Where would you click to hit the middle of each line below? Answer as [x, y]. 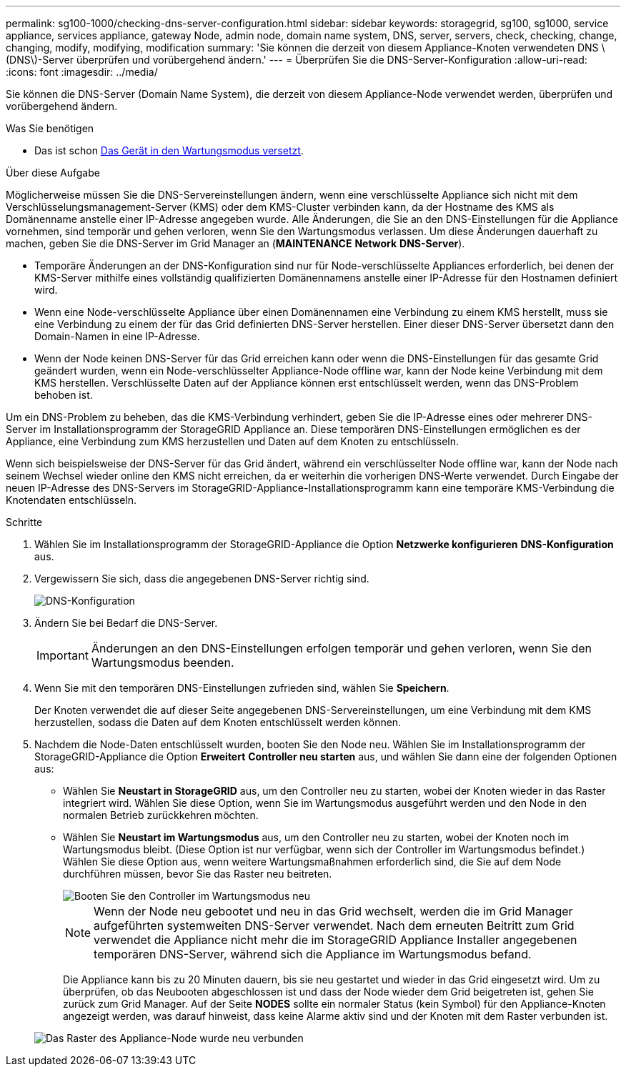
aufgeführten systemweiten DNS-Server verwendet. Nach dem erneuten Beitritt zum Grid [334, 925]
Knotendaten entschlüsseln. [71, 500]
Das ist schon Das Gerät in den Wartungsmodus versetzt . [169, 150]
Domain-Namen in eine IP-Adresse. [117, 336]
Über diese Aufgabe [53, 173]
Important [63, 655]
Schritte [24, 522]
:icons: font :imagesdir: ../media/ [82, 72]
